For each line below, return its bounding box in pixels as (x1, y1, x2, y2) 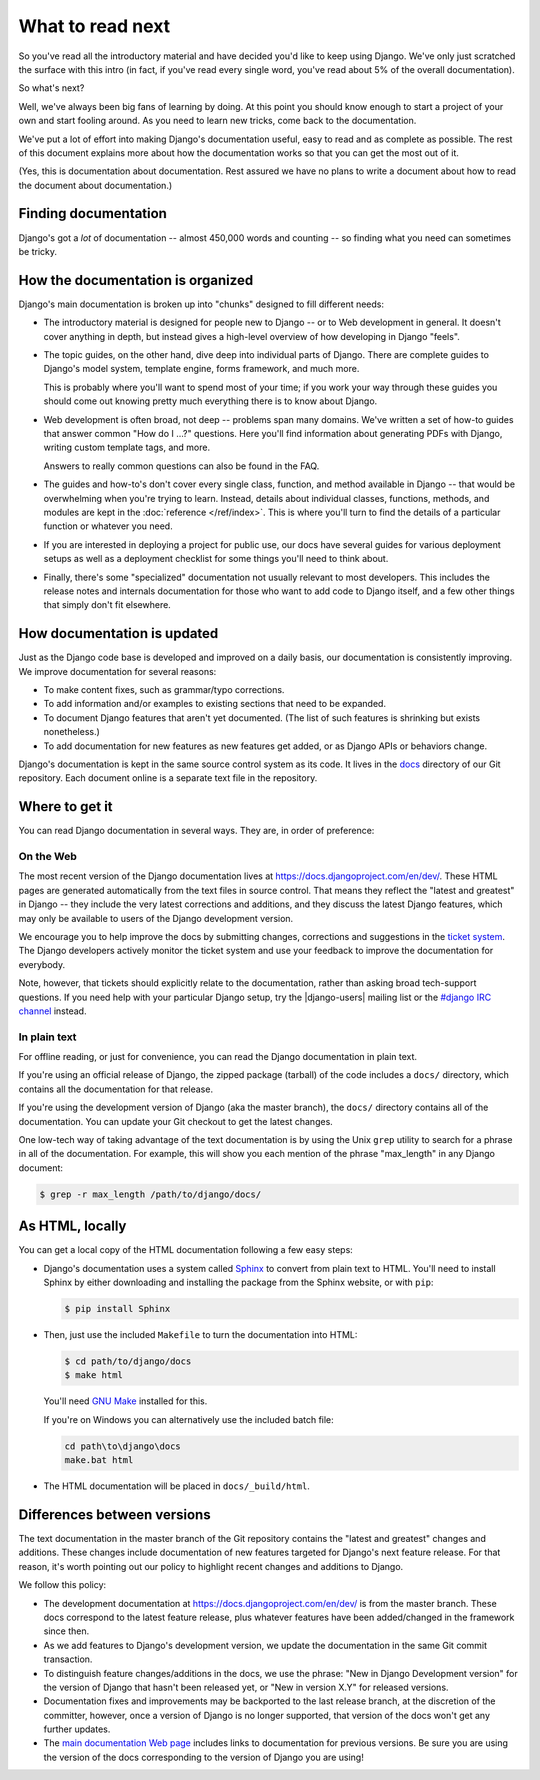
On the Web (18, 850, 77, 863)
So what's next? (18, 82, 85, 94)
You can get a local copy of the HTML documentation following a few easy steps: (18, 1244, 354, 1256)
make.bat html (64, 1455, 134, 1466)
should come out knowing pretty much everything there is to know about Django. (43, 395, 378, 407)
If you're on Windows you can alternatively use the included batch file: (43, 1413, 334, 1425)
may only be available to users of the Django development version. (18, 912, 294, 924)
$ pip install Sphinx (64, 1303, 171, 1315)
